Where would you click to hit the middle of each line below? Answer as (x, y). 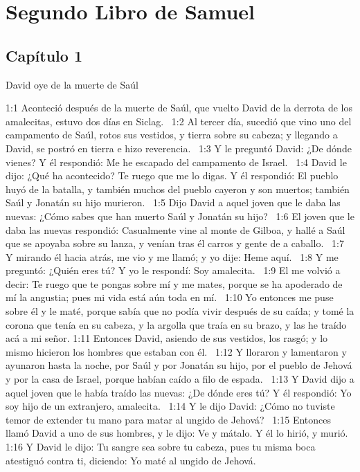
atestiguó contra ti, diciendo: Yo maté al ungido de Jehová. (131, 460)
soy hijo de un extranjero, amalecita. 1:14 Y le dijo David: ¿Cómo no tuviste (170, 406)
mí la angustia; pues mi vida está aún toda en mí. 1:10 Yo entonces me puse (170, 297)
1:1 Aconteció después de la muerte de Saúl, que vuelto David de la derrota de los (179, 108)
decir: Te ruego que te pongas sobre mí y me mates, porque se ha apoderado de (174, 283)
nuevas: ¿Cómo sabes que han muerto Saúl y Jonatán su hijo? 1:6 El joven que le (180, 216)
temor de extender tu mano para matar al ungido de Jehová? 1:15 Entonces (168, 419)
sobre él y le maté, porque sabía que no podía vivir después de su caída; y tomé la (180, 311)
